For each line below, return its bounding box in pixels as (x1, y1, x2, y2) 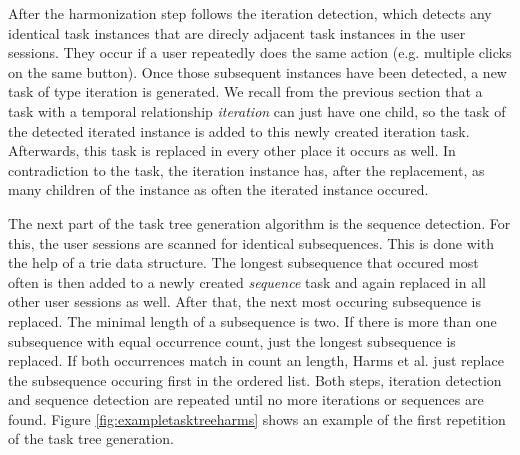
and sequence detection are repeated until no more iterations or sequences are (8, 389, 484, 410)
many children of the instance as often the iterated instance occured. (8, 179, 429, 200)
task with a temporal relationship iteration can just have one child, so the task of (8, 100, 506, 121)
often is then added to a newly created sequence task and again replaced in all (8, 271, 486, 292)
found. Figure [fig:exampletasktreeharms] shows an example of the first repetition (8, 408, 506, 429)
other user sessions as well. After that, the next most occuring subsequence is (8, 291, 481, 312)
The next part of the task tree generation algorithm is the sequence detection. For (8, 212, 511, 233)
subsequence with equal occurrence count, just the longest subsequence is (8, 330, 456, 351)
